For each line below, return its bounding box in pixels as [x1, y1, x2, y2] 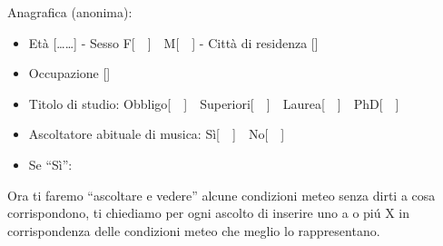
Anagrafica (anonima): [7, 3, 133, 21]
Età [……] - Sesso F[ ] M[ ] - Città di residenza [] [28, 33, 319, 52]
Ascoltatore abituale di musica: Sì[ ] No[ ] [28, 124, 285, 143]
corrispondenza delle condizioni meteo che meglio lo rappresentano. [7, 221, 380, 240]
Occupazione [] [28, 64, 111, 83]
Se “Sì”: [28, 154, 73, 173]
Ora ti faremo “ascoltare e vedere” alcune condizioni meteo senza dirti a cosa [7, 185, 436, 204]
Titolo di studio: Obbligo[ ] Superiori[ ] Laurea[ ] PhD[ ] [28, 93, 399, 113]
